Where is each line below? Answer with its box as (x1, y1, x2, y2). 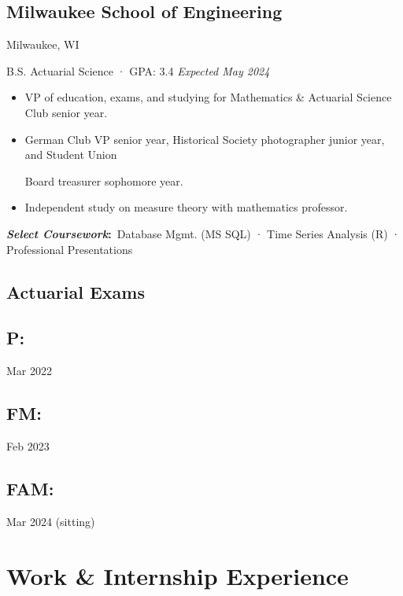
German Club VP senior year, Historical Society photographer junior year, (24, 131, 385, 147)
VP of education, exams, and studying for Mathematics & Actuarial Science (24, 89, 392, 105)
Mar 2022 (6, 362, 52, 379)
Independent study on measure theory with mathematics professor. (24, 199, 348, 215)
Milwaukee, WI (6, 36, 79, 53)
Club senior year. (24, 104, 108, 120)
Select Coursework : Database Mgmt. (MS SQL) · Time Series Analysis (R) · (6, 225, 401, 241)
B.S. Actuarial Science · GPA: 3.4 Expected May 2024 (6, 62, 270, 79)
